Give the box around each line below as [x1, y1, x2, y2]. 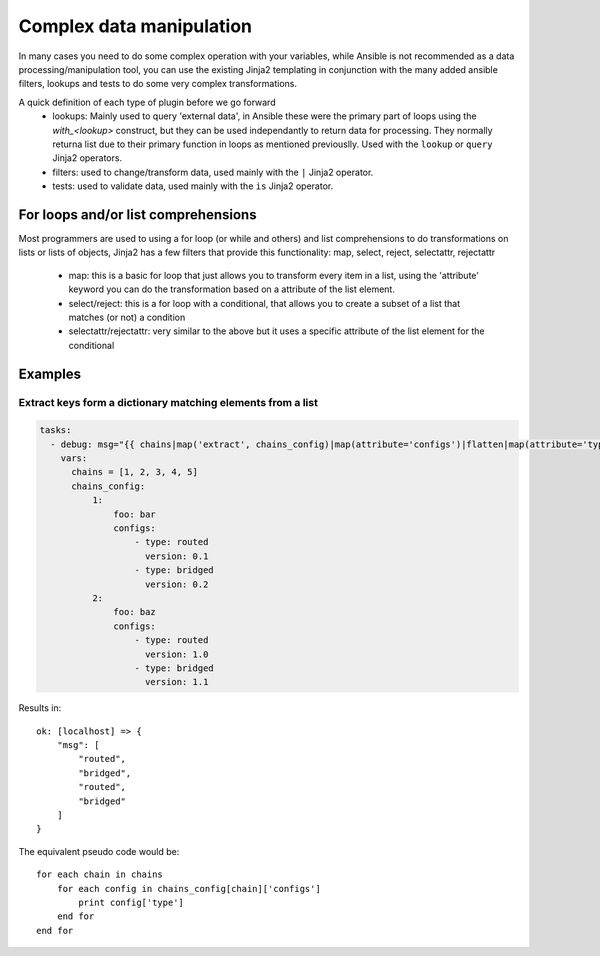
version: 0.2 [145, 578, 209, 590]
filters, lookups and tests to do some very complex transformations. [18, 78, 297, 90]
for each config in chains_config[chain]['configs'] [56, 883, 322, 894]
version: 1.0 [145, 648, 209, 660]
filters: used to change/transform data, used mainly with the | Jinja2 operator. [52, 166, 374, 178]
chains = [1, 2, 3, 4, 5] [71, 466, 199, 478]
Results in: [18, 702, 62, 714]
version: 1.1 [145, 676, 209, 688]
